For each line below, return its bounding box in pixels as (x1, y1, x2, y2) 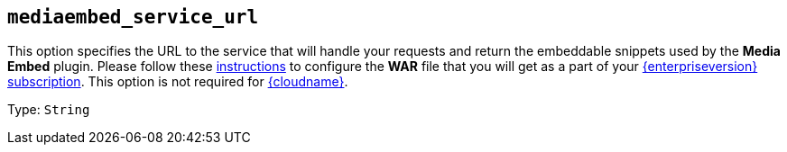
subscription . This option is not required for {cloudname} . (7, 74, 348, 90)
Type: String (7, 102, 90, 118)
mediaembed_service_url (7, 6, 259, 28)
